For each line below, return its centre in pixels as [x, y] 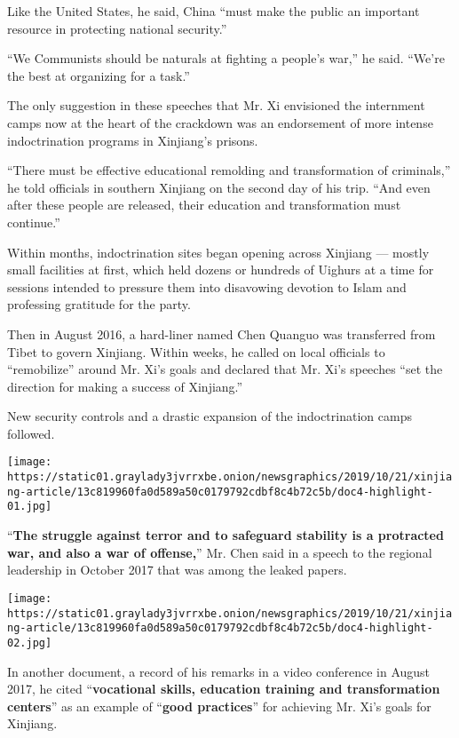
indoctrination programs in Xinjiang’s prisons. [133, 140]
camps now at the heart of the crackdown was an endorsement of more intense [220, 122]
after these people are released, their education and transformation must [204, 205]
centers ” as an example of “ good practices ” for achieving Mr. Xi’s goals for [219, 706]
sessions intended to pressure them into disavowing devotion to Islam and [207, 286]
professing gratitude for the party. [99, 304]
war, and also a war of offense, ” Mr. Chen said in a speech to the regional [220, 552]
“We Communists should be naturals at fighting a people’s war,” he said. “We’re [226, 58]
